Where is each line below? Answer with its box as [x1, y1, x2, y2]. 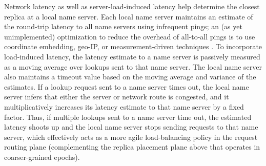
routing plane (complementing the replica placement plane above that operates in [4, 141, 260, 152]
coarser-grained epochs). [4, 151, 80, 162]
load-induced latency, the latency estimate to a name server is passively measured [4, 51, 260, 61]
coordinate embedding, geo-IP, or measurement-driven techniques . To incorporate [4, 41, 262, 52]
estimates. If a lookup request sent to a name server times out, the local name [4, 81, 249, 92]
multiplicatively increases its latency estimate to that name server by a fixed [4, 101, 244, 112]
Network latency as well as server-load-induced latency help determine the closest [4, 1, 260, 11]
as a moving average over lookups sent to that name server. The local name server [4, 61, 262, 72]
